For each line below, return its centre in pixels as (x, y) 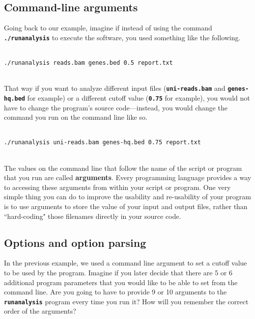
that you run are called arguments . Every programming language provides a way (128, 177)
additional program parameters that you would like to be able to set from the (121, 282)
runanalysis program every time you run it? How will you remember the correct (126, 301)
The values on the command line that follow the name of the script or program (123, 168)
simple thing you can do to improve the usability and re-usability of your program (127, 197)
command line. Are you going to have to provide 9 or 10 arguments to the (115, 292)
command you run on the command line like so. (76, 117)
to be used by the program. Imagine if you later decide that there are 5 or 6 (118, 272)
